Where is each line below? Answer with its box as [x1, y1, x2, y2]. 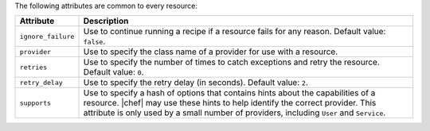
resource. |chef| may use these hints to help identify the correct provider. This [83, 98, 377, 109]
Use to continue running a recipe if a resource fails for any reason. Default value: [83, 26, 386, 37]
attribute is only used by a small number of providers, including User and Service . [83, 107, 386, 118]
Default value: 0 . [83, 67, 144, 78]
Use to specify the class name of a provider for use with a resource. [83, 46, 338, 57]
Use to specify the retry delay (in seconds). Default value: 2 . [83, 77, 308, 88]
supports [19, 98, 52, 107]
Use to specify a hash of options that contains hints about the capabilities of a [83, 87, 376, 98]
